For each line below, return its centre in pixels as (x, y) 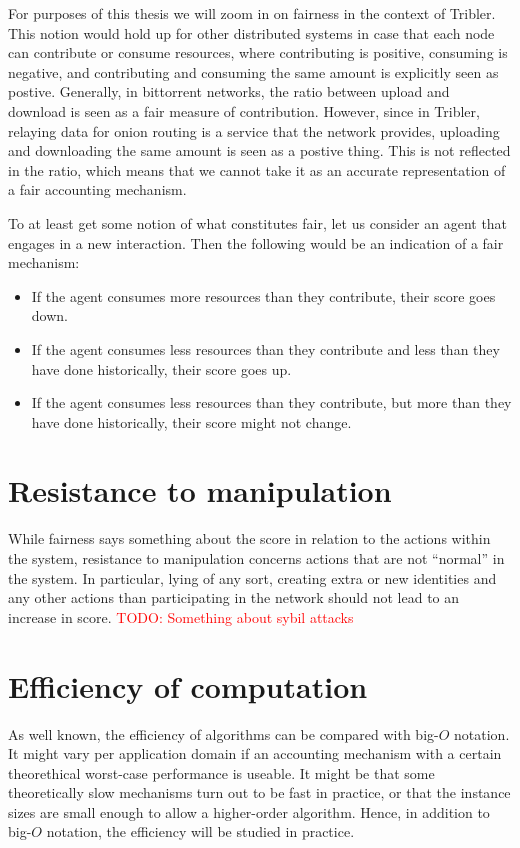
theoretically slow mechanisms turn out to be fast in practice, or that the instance (259, 792)
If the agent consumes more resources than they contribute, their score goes (263, 295)
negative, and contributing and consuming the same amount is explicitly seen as (253, 71)
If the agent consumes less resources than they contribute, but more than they (271, 402)
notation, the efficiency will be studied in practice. (200, 831)
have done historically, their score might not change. (191, 421)
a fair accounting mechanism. (97, 189)
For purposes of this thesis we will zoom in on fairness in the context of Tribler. (252, 13)
